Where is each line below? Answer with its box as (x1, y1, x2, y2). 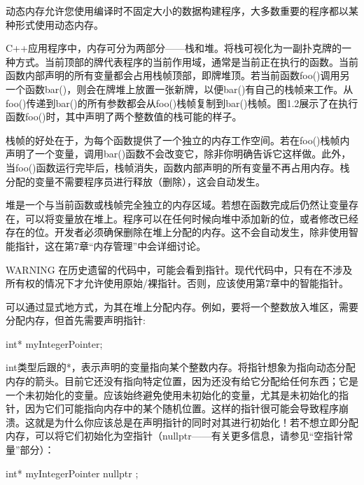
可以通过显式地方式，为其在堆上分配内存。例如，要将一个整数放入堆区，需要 (6, 299, 358, 314)
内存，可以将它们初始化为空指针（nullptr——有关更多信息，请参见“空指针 (6, 428, 344, 443)
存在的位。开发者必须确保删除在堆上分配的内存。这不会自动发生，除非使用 (6, 225, 349, 239)
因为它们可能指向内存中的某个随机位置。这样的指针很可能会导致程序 (24, 401, 339, 416)
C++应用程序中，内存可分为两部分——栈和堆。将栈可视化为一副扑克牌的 (6, 41, 342, 55)
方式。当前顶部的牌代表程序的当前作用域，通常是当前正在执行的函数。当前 (15, 54, 358, 69)
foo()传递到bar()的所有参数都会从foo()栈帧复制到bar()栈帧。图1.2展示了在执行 (6, 95, 358, 110)
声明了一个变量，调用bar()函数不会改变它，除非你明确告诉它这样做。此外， (6, 146, 351, 161)
